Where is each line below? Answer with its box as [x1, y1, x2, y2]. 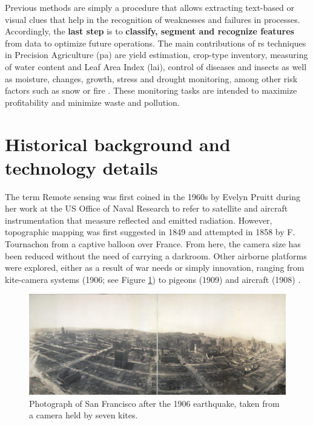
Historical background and [5, 131, 231, 156]
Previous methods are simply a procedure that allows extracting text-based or [5, 1, 294, 13]
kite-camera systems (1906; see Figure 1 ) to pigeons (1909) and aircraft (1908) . [5, 273, 301, 285]
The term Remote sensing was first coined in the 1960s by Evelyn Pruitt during [5, 190, 300, 203]
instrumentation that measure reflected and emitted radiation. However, [5, 213, 272, 226]
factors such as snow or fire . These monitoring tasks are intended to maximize [5, 84, 297, 97]
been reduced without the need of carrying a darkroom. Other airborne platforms [5, 249, 307, 262]
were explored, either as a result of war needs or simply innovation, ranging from [5, 261, 305, 274]
